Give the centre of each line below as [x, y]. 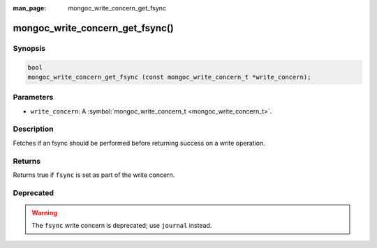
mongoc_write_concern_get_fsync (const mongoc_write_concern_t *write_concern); [169, 77]
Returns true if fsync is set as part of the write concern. [94, 175]
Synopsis [29, 48]
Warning [44, 212]
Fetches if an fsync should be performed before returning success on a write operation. [139, 143]
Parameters [33, 98]
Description [33, 129]
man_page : [30, 8]
